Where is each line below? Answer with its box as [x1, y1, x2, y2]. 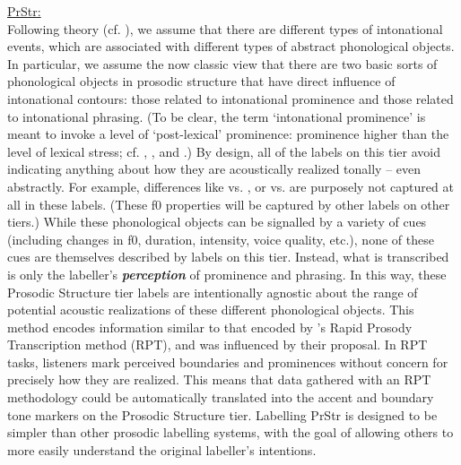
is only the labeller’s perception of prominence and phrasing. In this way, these [7, 264, 447, 283]
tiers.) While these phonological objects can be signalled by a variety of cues [7, 212, 427, 231]
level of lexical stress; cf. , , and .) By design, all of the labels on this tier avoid [7, 142, 440, 160]
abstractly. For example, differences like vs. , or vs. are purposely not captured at [7, 177, 454, 195]
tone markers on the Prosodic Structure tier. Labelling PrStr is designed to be [7, 405, 438, 424]
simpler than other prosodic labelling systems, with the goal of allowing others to [7, 423, 454, 442]
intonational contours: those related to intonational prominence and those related [7, 89, 454, 108]
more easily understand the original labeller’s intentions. [7, 440, 317, 459]
